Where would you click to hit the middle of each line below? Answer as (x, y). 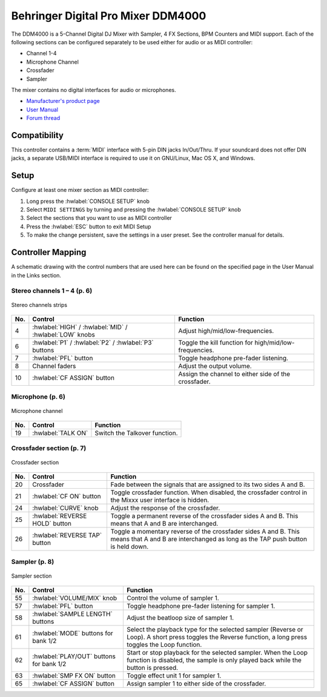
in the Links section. (36, 275)
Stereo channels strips (39, 305)
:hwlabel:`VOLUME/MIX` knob (75, 598)
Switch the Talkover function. (136, 433)
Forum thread (43, 118)
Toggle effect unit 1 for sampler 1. (174, 675)
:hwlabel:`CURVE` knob (65, 507)
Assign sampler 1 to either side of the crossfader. (196, 683)
